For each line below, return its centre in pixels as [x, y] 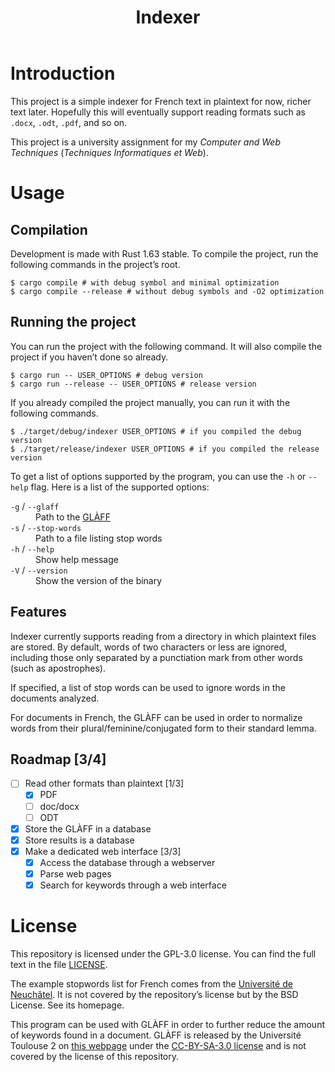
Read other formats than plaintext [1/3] [104, 783]
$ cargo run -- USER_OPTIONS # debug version [106, 375]
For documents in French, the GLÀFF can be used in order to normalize [156, 717]
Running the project [73, 322]
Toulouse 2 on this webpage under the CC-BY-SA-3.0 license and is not [158, 1045]
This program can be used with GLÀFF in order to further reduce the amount [167, 1024]
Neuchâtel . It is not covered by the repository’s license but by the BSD [154, 994]
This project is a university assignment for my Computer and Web [145, 142]
